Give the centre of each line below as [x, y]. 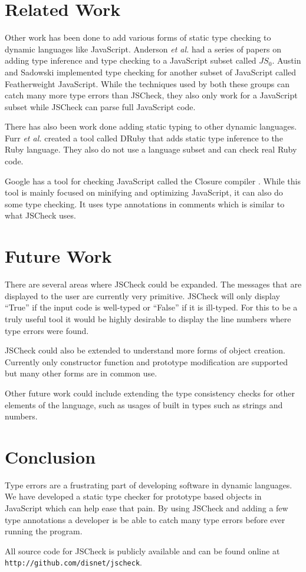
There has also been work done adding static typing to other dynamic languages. [151, 126]
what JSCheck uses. [40, 215]
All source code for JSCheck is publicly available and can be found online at [142, 550]
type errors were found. [47, 330]
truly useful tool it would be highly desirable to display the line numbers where [148, 318]
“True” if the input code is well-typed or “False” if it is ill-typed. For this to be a [151, 307]
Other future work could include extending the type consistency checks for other [150, 393]
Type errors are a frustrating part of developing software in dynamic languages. [149, 485]
